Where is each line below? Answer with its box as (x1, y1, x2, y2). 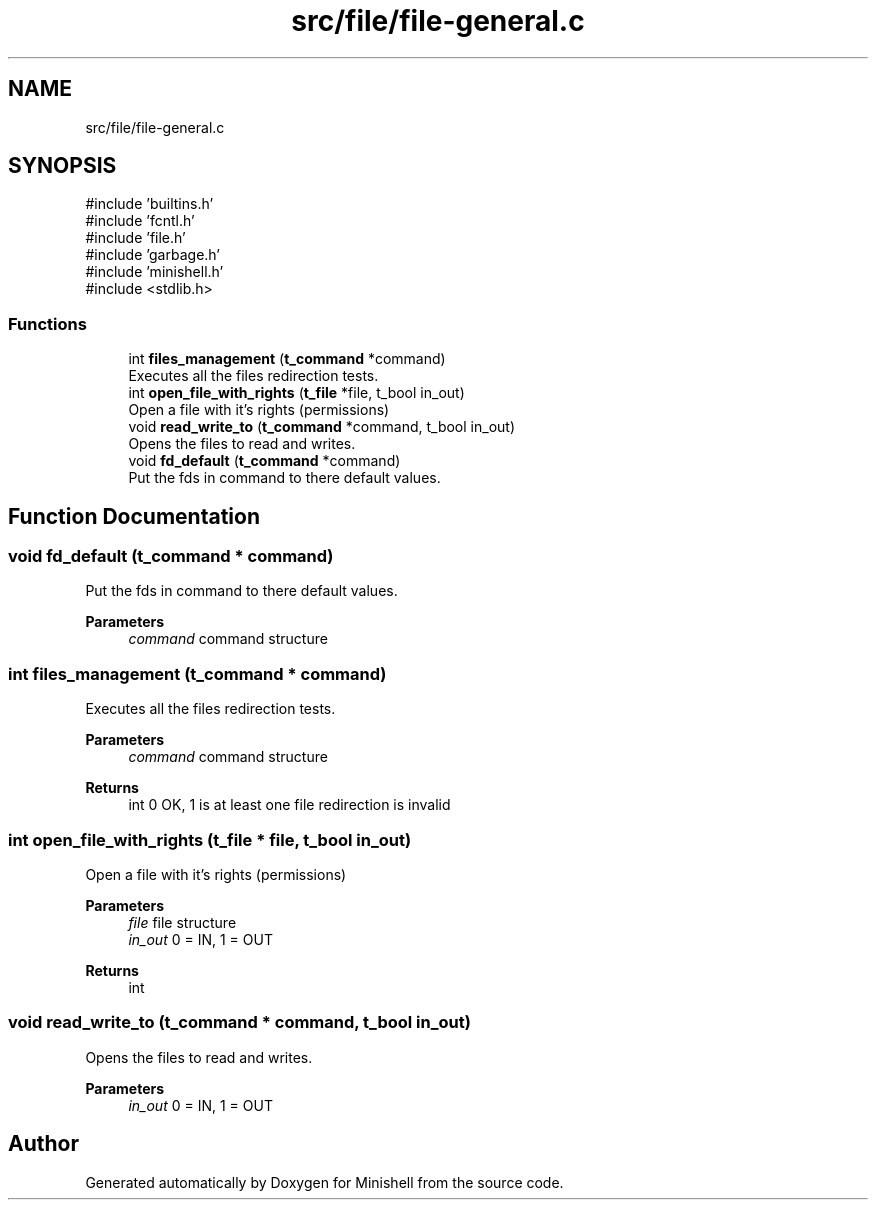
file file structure (128, 913, 237, 931)
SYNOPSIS (8, 153, 117, 179)
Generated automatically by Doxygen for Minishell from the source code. (85, 1173, 564, 1191)
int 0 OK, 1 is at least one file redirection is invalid (128, 796, 451, 814)
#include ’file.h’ (85, 229, 186, 247)
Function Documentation (8, 503, 260, 529)
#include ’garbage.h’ (85, 246, 220, 264)
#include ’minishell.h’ (85, 263, 224, 281)
